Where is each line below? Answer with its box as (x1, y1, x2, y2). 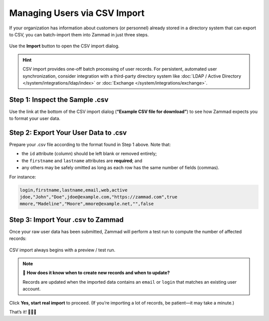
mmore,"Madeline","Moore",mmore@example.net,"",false (19, 201, 154, 207)
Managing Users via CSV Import (9, 7, 144, 18)
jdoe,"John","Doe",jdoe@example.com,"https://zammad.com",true (19, 194, 178, 200)
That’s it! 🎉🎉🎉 (9, 309, 37, 315)
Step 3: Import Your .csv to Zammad (9, 215, 124, 224)
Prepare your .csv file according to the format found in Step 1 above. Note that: (9, 142, 171, 148)
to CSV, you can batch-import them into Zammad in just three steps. (9, 31, 149, 37)
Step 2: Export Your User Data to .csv (9, 128, 127, 137)
